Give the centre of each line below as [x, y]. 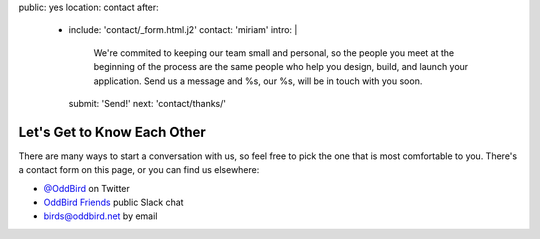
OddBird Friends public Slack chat [113, 202]
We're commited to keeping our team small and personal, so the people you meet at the [274, 52]
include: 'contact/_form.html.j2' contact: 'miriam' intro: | [183, 30]
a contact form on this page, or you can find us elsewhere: [139, 170]
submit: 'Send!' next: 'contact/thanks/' [147, 103]
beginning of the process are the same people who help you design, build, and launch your [281, 67]
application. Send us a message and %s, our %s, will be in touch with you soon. [258, 81]
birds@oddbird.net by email [100, 216]
